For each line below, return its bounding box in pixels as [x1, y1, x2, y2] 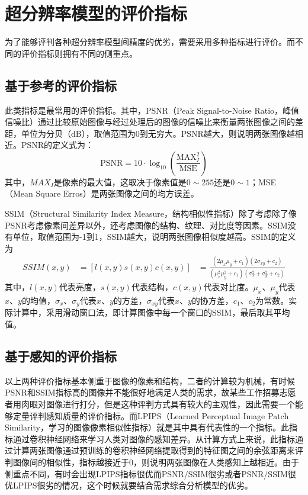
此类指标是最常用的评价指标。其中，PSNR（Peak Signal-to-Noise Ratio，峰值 [5, 104, 300, 116]
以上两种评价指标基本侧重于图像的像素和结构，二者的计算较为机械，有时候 [5, 374, 295, 387]
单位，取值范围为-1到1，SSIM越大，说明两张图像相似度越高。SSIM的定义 [12, 230, 296, 243]
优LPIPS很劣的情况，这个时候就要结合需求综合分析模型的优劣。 [5, 479, 253, 491]
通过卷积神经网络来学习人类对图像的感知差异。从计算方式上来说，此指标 [12, 432, 295, 445]
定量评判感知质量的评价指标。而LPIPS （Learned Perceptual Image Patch [12, 409, 289, 422]
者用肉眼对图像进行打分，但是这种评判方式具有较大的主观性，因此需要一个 [5, 397, 295, 410]
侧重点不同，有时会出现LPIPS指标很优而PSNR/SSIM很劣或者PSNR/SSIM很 [5, 467, 296, 480]
